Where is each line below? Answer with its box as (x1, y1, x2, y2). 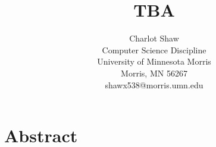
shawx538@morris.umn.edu (105, 78, 204, 91)
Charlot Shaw (129, 32, 179, 44)
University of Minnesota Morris (97, 55, 211, 68)
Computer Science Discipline (102, 43, 206, 56)
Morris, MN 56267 (121, 66, 187, 79)
